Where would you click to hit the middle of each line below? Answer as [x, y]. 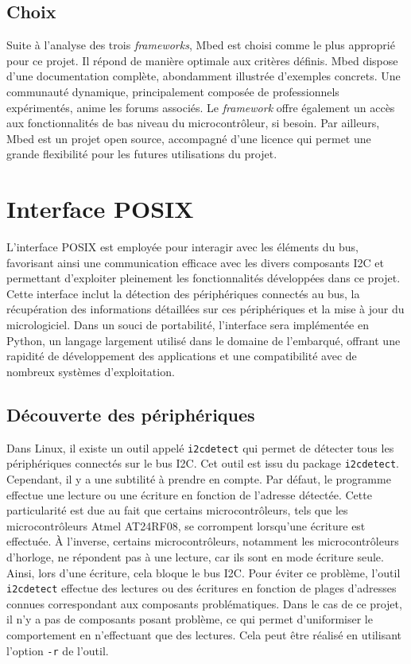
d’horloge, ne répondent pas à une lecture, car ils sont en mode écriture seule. [195, 556]
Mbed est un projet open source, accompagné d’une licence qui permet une [189, 138]
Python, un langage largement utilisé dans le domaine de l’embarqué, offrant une [204, 340]
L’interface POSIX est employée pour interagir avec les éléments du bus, [182, 247]
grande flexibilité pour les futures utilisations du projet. [142, 154]
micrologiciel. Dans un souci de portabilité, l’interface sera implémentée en [188, 325]
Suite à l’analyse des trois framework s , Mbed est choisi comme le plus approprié [201, 45]
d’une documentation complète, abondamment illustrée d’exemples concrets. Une [204, 76]
